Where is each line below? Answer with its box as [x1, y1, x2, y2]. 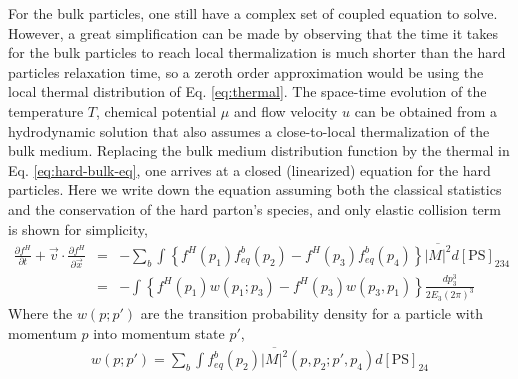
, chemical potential [96, 100, 217, 121]
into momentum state [93, 323, 225, 344]
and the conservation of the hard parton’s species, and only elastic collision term [8, 198, 501, 219]
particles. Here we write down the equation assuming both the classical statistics [8, 179, 502, 200]
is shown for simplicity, [8, 218, 148, 239]
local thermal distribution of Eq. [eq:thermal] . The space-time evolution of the [8, 81, 487, 102]
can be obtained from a [354, 100, 498, 121]
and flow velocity [233, 100, 338, 121]
